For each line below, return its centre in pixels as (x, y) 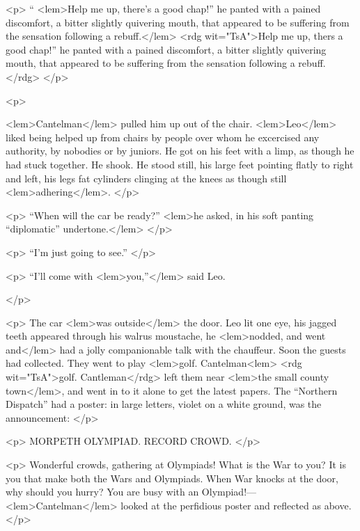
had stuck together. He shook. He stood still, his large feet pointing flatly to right (180, 164)
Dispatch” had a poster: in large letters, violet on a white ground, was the (164, 404)
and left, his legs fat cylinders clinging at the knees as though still (146, 178)
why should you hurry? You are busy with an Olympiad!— (131, 492)
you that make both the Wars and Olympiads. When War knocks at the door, (172, 478)
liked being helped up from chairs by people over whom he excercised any (163, 137)
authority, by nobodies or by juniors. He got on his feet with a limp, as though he (180, 151)
